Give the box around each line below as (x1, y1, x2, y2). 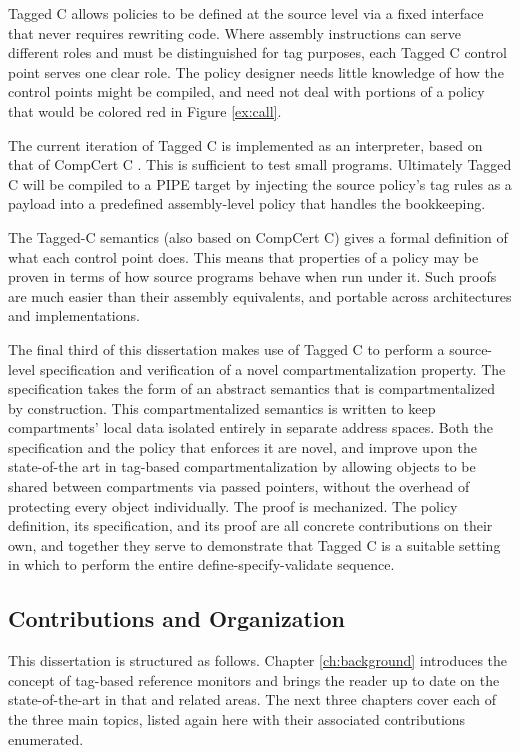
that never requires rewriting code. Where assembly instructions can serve (8, 22, 462, 43)
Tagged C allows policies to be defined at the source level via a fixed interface (8, 3, 484, 23)
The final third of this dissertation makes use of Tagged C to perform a (8, 338, 445, 359)
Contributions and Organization (8, 603, 346, 634)
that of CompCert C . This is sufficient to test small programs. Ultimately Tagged (8, 154, 512, 175)
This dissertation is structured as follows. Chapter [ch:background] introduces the (8, 650, 508, 671)
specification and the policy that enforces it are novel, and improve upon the (8, 436, 477, 457)
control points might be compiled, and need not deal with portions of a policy (8, 81, 485, 102)
